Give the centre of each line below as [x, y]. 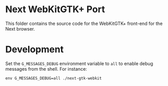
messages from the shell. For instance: [46, 69]
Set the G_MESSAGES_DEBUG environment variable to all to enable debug [79, 63]
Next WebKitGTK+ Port [55, 9]
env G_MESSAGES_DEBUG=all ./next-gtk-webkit [54, 78]
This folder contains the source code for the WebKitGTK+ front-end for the [84, 23]
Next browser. [20, 28]
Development [35, 50]
